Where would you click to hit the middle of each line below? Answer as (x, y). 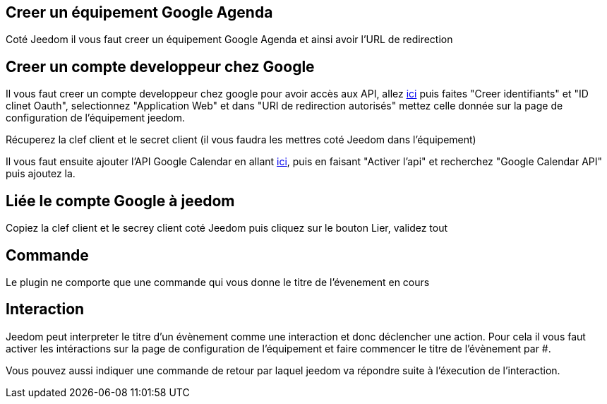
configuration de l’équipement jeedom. (95, 118)
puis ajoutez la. (41, 174)
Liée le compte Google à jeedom (120, 201)
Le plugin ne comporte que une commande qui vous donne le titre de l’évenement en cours (218, 282)
